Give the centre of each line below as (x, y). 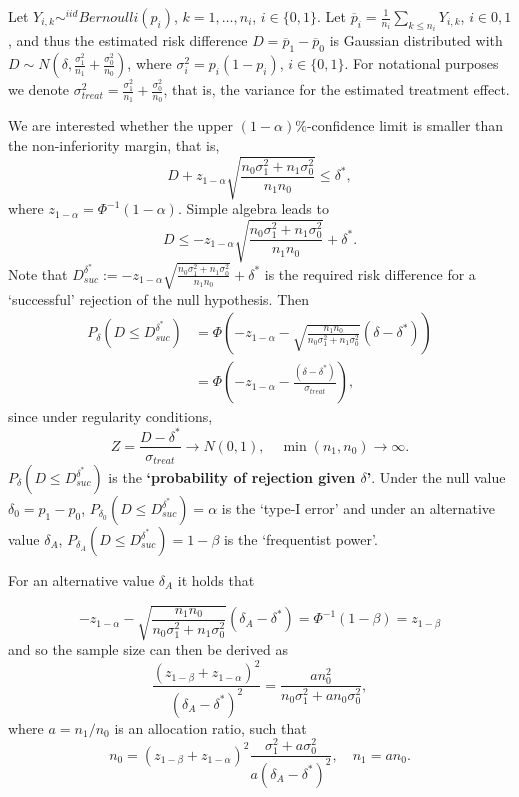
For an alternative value (81, 580)
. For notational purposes (421, 63)
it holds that (216, 580)
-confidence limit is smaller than (405, 125)
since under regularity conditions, (110, 416)
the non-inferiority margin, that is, (114, 144)
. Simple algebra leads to (253, 208)
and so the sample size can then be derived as (148, 649)
